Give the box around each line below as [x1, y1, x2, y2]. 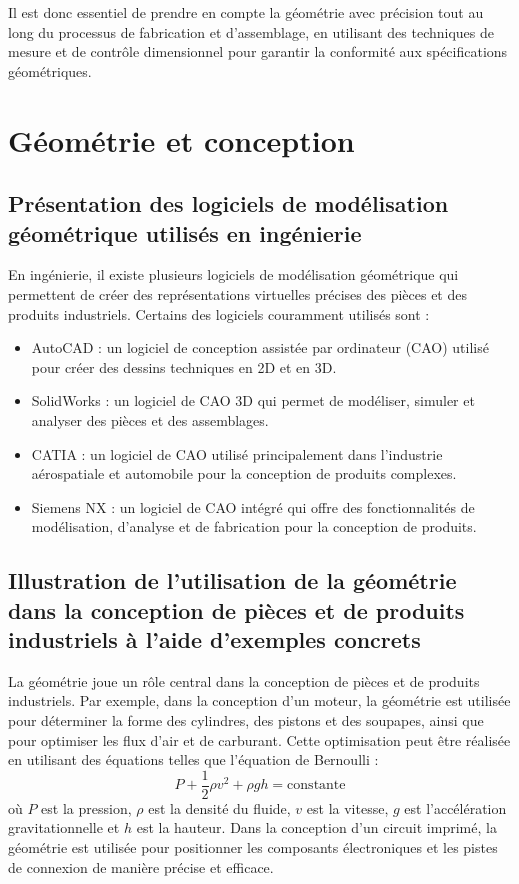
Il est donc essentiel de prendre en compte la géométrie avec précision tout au [8, 2, 484, 22]
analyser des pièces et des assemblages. [31, 409, 269, 430]
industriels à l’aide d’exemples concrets [8, 624, 421, 655]
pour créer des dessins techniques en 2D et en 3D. [31, 356, 337, 377]
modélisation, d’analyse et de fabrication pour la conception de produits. [31, 516, 477, 537]
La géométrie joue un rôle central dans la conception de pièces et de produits [8, 670, 480, 691]
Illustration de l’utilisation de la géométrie [8, 565, 457, 596]
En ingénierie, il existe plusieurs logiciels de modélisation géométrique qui [8, 264, 459, 285]
